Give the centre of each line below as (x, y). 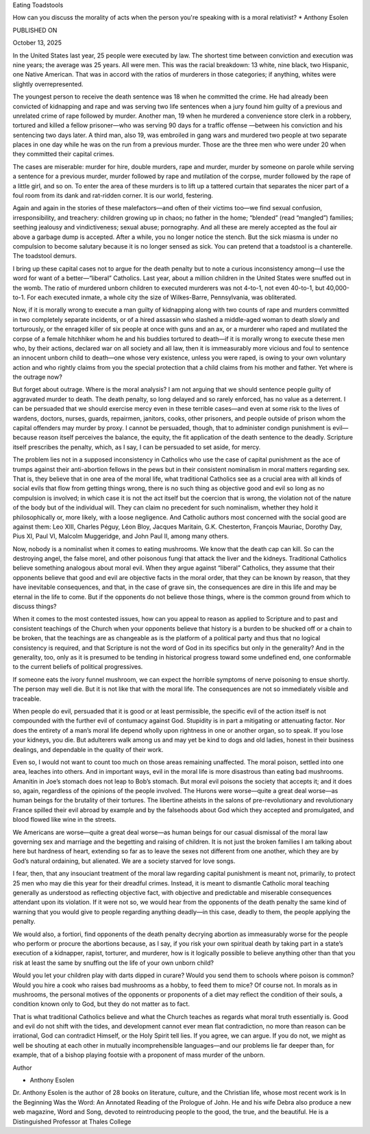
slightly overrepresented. (48, 84)
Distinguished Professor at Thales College (72, 1121)
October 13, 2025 (37, 43)
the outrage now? (38, 377)
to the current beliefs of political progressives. (78, 667)
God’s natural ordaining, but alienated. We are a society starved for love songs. (124, 861)
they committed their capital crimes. (63, 154)
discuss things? (35, 607)
